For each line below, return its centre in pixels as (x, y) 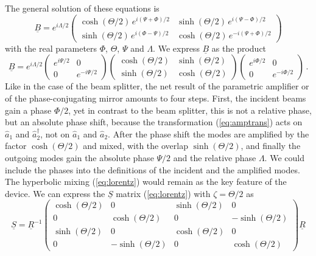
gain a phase (28, 110)
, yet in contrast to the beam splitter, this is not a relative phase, (190, 110)
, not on (55, 133)
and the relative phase (215, 158)
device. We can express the (55, 193)
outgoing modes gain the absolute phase (79, 158)
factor (16, 146)
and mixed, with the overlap (135, 146)
